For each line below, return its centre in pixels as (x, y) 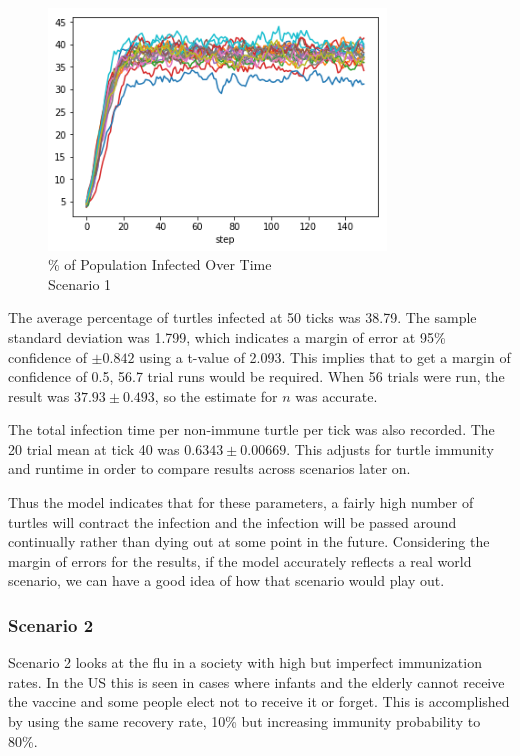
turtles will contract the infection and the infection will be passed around (232, 521)
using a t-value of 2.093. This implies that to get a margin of (325, 356)
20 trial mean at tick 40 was (94, 448)
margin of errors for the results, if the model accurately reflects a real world (240, 560)
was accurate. (336, 395)
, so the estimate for (216, 395)
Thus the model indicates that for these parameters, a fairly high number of (241, 502)
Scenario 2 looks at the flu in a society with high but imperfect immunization (245, 662)
